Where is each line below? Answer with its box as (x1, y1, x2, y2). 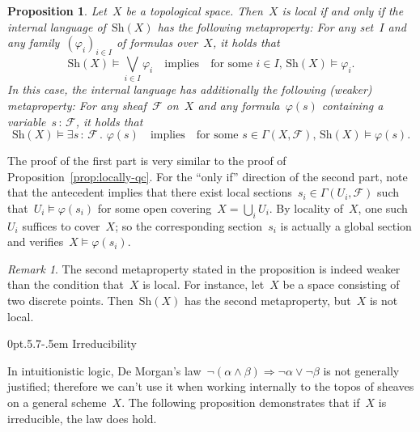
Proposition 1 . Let (7, 2, 107, 19)
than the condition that (7, 276, 124, 293)
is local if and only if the (282, 2, 404, 19)
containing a (321, 96, 384, 113)
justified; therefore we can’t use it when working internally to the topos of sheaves (7, 378, 414, 395)
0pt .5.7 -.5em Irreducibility (7, 335, 137, 352)
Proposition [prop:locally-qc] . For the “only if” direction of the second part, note (7, 167, 408, 184)
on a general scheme (7, 394, 107, 411)
